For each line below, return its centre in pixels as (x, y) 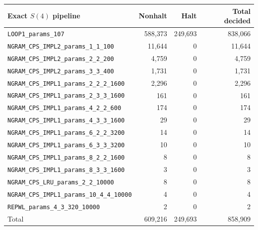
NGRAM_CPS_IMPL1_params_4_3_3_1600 (66, 121)
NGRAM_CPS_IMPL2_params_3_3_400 (61, 71)
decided (237, 21)
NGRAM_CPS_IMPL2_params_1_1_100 (61, 46)
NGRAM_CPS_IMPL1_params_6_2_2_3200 (66, 133)
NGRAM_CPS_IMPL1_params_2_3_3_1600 (66, 96)
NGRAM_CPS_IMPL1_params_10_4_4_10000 (70, 195)
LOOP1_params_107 (36, 34)
